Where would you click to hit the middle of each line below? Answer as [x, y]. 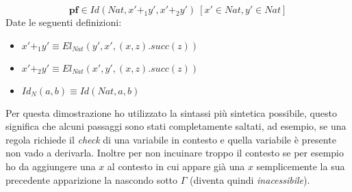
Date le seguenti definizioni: [64, 22]
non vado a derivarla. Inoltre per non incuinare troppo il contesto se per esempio [175, 153]
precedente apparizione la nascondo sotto [92, 179]
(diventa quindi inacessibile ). [250, 179]
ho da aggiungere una [51, 166]
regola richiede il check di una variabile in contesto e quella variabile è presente [171, 139]
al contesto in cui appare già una [176, 166]
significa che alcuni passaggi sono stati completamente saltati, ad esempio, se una [176, 126]
